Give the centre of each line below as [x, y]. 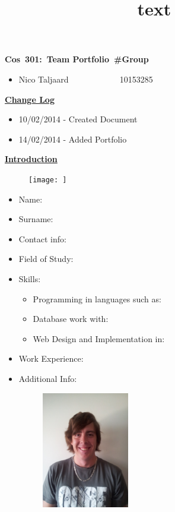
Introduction [31, 159]
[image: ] [48, 180]
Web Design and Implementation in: [99, 338]
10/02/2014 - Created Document [78, 119]
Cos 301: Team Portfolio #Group [77, 59]
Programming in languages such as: [97, 298]
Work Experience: [51, 358]
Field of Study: [46, 259]
